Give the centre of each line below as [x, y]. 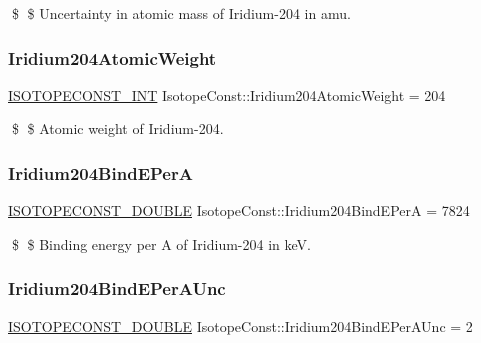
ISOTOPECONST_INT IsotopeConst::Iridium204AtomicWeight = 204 [227, 94]
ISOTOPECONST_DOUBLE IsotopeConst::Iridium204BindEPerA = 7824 [239, 210]
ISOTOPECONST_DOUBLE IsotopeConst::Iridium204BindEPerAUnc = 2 [240, 325]
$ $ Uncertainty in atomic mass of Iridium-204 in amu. [181, 13]
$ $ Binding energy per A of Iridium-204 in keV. [161, 243]
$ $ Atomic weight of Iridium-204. [117, 128]
